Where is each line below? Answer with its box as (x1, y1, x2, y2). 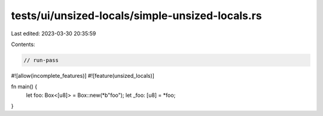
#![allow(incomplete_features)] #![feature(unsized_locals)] (11, 72, 155, 79)
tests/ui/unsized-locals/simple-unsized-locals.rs (11, 9, 263, 22)
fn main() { (11, 83, 38, 90)
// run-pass (23, 57, 59, 63)
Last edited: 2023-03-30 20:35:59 (11, 30, 96, 37)
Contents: (11, 41, 35, 48)
